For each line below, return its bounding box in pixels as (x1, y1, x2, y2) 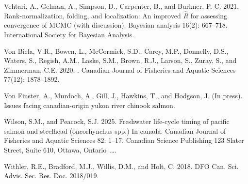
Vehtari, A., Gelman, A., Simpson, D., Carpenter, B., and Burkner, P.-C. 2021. (4, 1, 239, 11)
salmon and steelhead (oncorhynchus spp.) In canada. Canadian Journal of (4, 125, 226, 136)
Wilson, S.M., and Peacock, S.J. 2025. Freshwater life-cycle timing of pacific (4, 116, 230, 126)
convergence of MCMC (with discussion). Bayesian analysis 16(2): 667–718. (4, 20, 228, 30)
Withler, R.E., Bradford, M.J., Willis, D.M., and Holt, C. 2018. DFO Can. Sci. (4, 161, 239, 171)
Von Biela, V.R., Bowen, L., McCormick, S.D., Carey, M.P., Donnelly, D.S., (4, 46, 229, 56)
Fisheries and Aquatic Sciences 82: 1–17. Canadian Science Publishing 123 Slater (4, 135, 244, 145)
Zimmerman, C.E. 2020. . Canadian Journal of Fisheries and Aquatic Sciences (4, 64, 236, 75)
